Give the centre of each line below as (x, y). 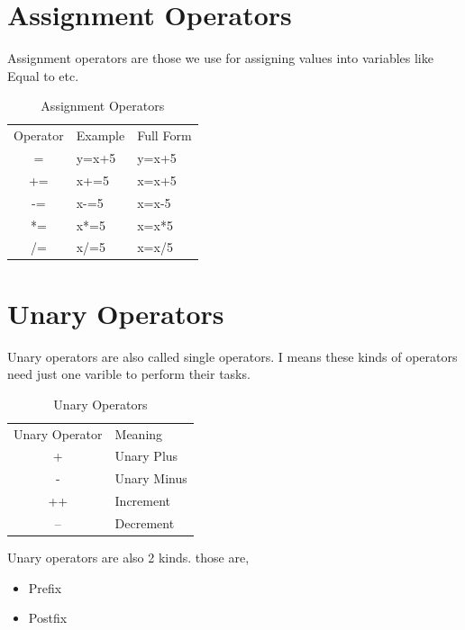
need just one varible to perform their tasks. (129, 374)
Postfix (48, 618)
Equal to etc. (43, 75)
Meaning (139, 433)
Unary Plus (146, 456)
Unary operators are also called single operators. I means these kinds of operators (232, 356)
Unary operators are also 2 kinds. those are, (128, 558)
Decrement (145, 523)
